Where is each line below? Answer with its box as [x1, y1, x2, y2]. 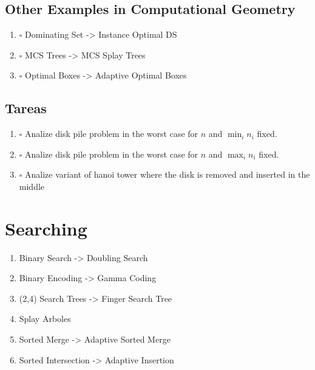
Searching [5, 215, 87, 240]
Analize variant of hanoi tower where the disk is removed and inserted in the [25, 168, 310, 181]
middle [19, 180, 45, 192]
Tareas [5, 99, 47, 117]
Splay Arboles [19, 312, 71, 325]
